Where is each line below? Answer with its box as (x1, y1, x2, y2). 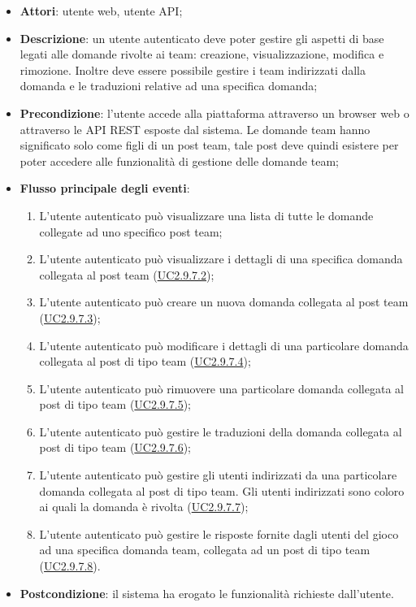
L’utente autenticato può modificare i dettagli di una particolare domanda (39, 336, 409, 353)
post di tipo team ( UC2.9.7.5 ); (39, 396, 191, 413)
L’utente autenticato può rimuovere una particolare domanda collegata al (39, 379, 404, 397)
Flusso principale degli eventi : (19, 180, 190, 197)
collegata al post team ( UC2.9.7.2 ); (39, 266, 214, 283)
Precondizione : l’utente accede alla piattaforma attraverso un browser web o (19, 104, 409, 121)
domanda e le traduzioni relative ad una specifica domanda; (19, 77, 318, 94)
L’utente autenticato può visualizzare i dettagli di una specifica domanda (39, 250, 403, 267)
